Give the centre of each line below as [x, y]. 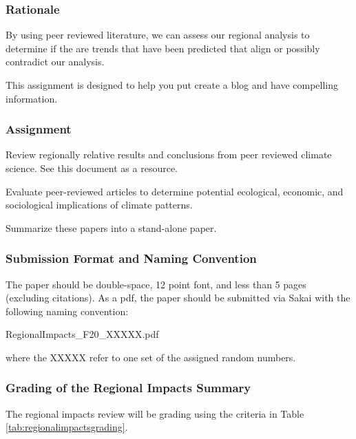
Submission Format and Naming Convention [131, 258]
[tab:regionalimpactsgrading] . [67, 427]
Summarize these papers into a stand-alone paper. [111, 227]
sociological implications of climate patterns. [99, 205]
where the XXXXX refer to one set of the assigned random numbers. [151, 357]
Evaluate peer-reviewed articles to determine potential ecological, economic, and [175, 191]
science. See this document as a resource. [92, 168]
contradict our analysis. [55, 62]
